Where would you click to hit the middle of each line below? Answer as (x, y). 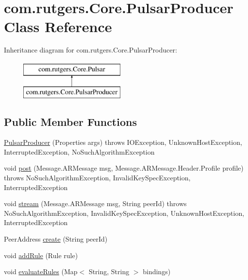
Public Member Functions (70, 122)
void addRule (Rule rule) (41, 255)
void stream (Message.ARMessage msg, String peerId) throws (95, 203)
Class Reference (58, 26)
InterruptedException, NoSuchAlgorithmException (79, 151)
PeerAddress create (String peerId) (56, 239)
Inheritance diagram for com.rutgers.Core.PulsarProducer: (91, 50)
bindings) (157, 271)
